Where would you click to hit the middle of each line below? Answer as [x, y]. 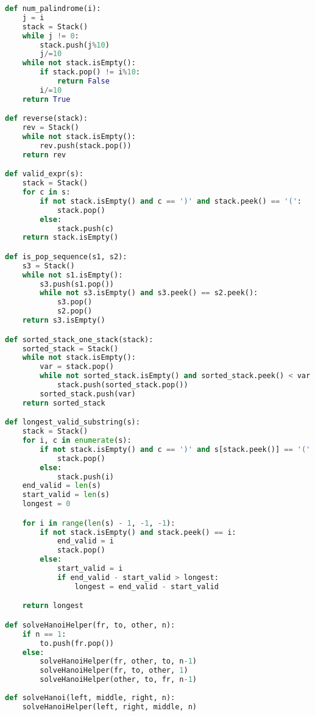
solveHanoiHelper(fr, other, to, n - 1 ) [119, 661]
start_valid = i [90, 569]
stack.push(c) [85, 228]
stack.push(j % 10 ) [75, 45]
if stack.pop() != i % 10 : [90, 72]
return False [83, 81]
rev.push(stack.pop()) [86, 145]
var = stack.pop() [77, 367]
